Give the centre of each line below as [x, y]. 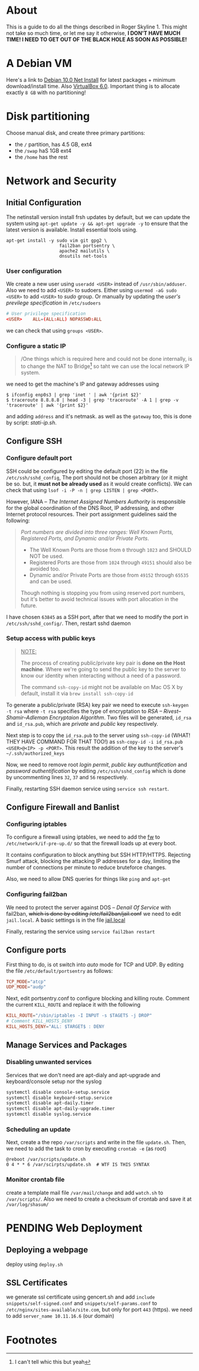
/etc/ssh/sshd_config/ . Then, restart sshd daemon [69, 623]
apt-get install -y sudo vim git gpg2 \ [57, 240]
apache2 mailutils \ [84, 251]
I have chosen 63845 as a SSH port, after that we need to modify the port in [97, 617]
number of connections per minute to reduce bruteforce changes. [86, 868]
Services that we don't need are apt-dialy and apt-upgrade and [84, 1075]
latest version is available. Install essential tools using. [72, 230]
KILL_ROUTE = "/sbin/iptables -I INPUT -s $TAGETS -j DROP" [79, 1015]
